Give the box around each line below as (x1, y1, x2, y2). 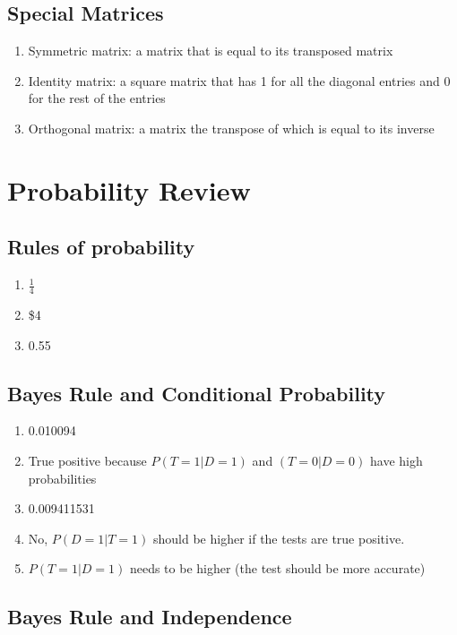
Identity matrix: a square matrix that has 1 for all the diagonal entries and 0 (28, 71, 451, 90)
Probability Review (7, 171, 251, 208)
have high (369, 451, 423, 469)
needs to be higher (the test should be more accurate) (129, 559, 426, 578)
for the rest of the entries (28, 89, 166, 107)
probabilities (28, 468, 97, 487)
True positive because (28, 451, 147, 469)
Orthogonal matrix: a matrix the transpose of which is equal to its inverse (28, 118, 435, 137)
